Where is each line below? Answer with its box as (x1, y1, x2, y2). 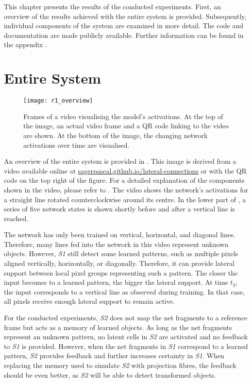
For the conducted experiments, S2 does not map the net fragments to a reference (4, 313, 248, 323)
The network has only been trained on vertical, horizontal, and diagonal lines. (4, 229, 235, 240)
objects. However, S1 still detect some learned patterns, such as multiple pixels (4, 248, 238, 259)
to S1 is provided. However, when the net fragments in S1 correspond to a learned (4, 341, 248, 351)
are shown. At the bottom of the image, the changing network (23, 130, 208, 140)
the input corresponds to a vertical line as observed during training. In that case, (4, 286, 245, 296)
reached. (4, 213, 29, 223)
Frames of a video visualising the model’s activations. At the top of (23, 111, 223, 121)
